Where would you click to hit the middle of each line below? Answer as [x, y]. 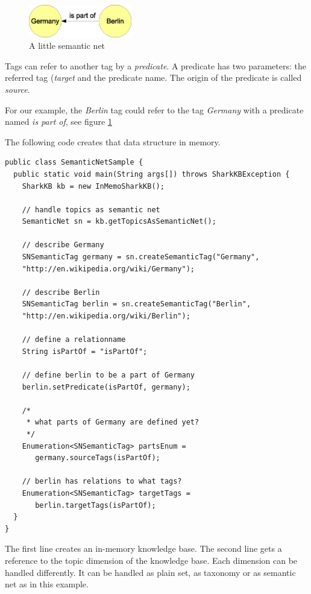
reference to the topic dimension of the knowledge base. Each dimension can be [151, 560]
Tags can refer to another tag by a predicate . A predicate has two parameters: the [155, 65]
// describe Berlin [61, 292]
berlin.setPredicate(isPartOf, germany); [106, 387]
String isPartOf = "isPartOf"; [85, 351]
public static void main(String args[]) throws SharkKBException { [152, 174]
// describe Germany [63, 245]
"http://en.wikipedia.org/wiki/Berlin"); [106, 316]
